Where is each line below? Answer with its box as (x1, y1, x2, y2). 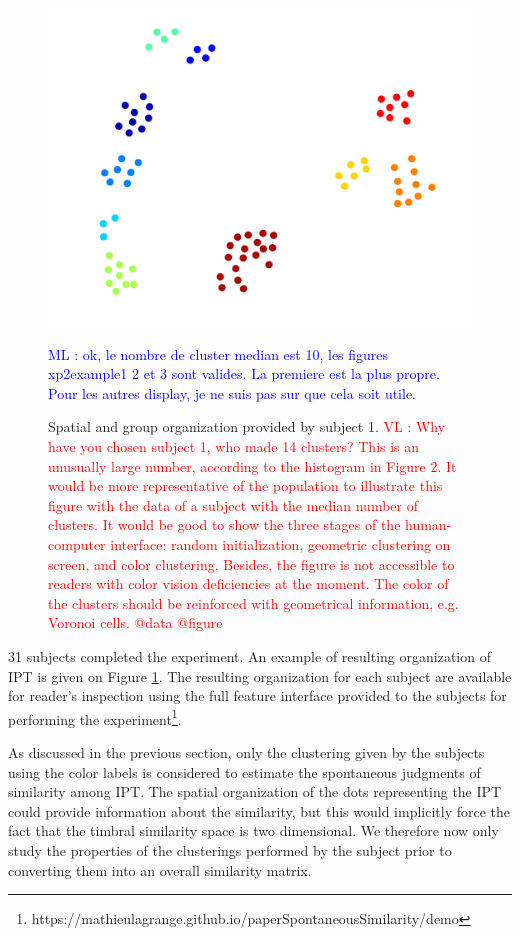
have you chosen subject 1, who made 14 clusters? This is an (48, 435, 420, 456)
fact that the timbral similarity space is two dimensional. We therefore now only (8, 820, 499, 841)
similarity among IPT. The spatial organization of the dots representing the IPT (8, 781, 502, 802)
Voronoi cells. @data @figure (48, 612, 223, 633)
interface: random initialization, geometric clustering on (110, 533, 451, 554)
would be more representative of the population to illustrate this (48, 475, 443, 496)
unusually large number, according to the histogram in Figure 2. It (48, 455, 457, 476)
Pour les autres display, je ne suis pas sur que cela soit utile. (48, 382, 417, 403)
